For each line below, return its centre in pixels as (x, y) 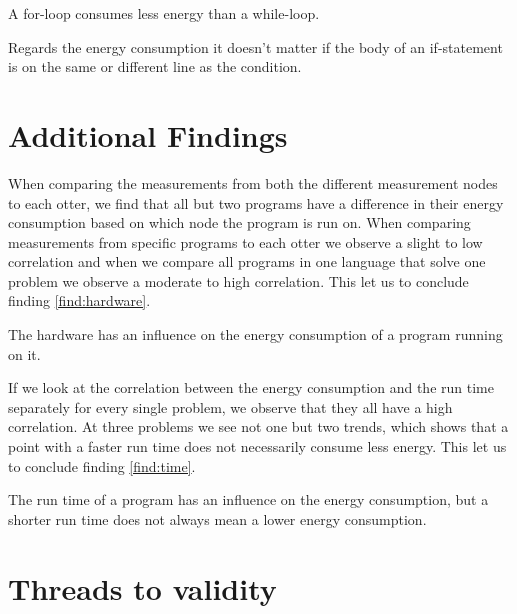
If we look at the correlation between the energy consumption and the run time (251, 387)
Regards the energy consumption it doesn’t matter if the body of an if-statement (255, 46)
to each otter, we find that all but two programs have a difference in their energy (256, 202)
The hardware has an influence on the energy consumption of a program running (255, 334)
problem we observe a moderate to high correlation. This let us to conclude (238, 280)
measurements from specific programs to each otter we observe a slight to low (245, 241)
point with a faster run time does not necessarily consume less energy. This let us (257, 446)
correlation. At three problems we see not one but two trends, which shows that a (258, 426)
